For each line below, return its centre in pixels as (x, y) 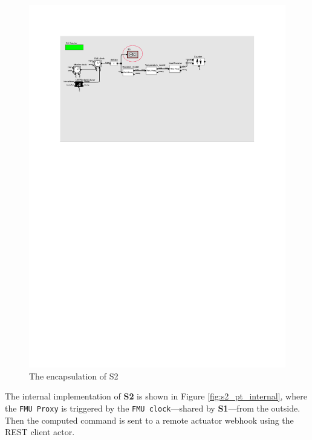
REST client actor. (40, 432)
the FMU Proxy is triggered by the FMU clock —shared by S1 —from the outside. (153, 408)
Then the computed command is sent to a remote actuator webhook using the (149, 420)
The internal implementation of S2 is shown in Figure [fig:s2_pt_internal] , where (156, 396)
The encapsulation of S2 (74, 376)
